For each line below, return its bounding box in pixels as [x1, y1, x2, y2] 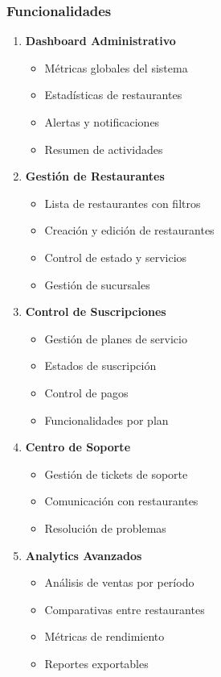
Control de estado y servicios [44, 248, 187, 265]
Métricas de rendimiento [44, 628, 165, 645]
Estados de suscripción [44, 357, 157, 374]
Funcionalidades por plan [44, 411, 169, 428]
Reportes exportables [44, 654, 149, 671]
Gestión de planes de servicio [44, 330, 187, 347]
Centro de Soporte [25, 438, 131, 455]
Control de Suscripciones [25, 303, 166, 320]
